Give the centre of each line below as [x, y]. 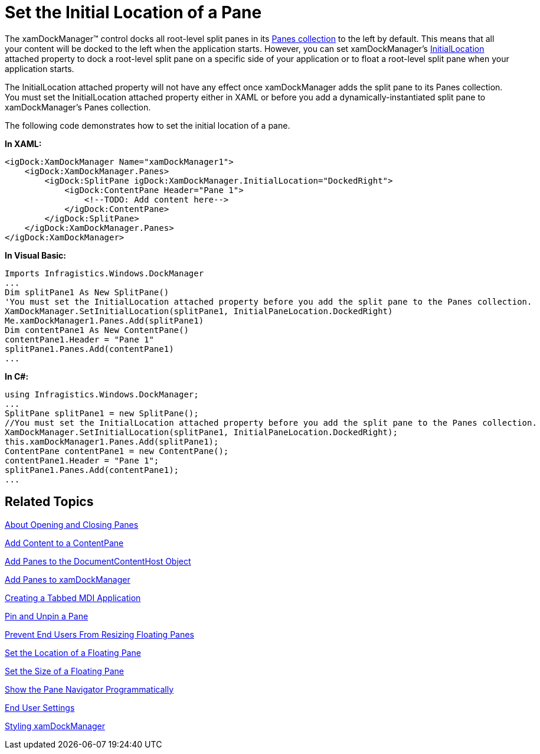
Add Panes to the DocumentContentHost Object [98, 561]
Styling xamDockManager [55, 726]
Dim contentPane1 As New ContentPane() [97, 330]
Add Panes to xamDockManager [68, 579]
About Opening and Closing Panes [72, 524]
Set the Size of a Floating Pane [64, 671]
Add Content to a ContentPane [64, 543]
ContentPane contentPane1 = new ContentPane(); [117, 451]
